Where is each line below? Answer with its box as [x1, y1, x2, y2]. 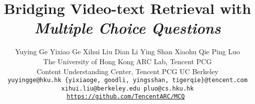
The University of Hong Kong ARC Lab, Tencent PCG [43, 56, 212, 66]
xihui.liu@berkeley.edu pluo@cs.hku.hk [61, 85, 194, 92]
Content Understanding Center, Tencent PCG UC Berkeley [36, 66, 218, 76]
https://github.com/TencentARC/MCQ [66, 93, 185, 101]
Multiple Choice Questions [34, 17, 221, 38]
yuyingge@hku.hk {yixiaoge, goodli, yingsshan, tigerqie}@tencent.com [7, 77, 247, 84]
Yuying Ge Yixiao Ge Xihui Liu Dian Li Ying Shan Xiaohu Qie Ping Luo [15, 46, 240, 57]
